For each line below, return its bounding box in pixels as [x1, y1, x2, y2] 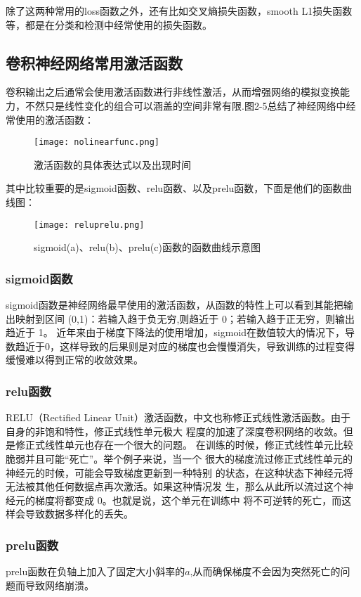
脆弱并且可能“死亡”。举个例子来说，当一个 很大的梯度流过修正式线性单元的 [6, 451, 353, 466]
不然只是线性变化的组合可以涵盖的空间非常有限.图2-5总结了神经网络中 [25, 98, 346, 113]
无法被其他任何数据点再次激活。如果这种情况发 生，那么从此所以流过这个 [6, 479, 343, 494]
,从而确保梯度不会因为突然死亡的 [190, 564, 341, 579]
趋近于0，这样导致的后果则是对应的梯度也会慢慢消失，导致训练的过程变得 [15, 338, 355, 353]
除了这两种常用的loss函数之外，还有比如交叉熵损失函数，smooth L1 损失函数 [6, 4, 353, 18]
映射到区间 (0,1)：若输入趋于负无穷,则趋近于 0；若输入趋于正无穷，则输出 [15, 311, 355, 326]
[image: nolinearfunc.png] [34, 137, 159, 148]
